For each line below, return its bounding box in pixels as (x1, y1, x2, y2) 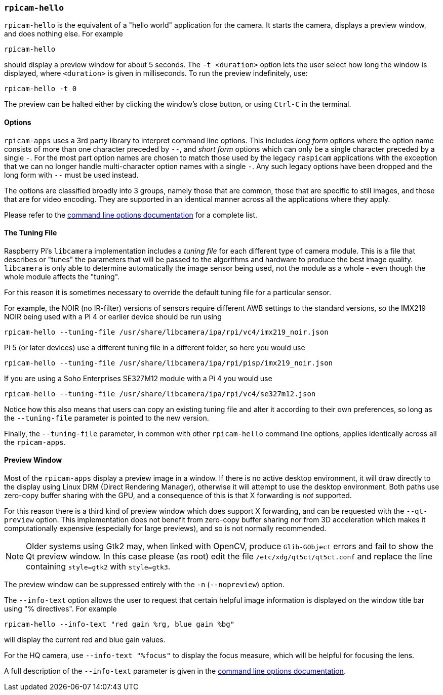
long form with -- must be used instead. (4, 170, 139, 179)
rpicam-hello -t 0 (4, 85, 77, 93)
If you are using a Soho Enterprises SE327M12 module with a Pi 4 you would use (4, 374, 272, 383)
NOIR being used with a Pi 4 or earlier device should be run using (4, 312, 222, 321)
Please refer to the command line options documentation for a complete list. (4, 210, 258, 219)
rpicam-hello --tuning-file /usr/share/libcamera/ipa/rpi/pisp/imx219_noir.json (4, 358, 333, 367)
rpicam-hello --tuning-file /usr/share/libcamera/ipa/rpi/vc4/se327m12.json (4, 389, 316, 398)
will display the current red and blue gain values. (4, 635, 166, 644)
